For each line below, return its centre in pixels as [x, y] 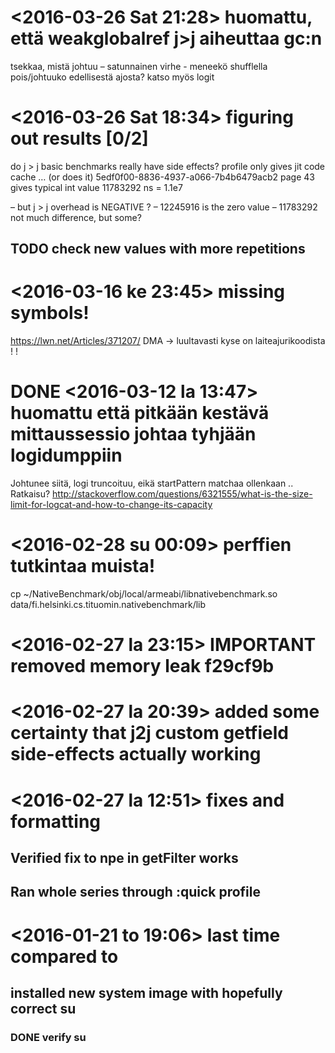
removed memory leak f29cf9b [142, 666]
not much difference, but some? [76, 217]
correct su [43, 1009]
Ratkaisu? [30, 494]
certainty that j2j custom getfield [149, 733]
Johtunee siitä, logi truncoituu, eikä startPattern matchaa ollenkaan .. [152, 483]
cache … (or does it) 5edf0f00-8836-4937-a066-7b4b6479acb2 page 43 [162, 177]
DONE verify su [48, 1037]
